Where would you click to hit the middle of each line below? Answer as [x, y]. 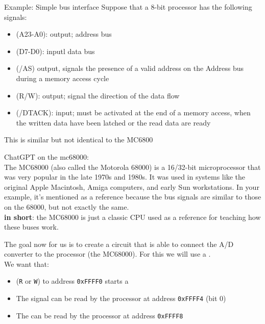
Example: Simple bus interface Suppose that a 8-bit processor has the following [128, 7]
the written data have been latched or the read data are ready [113, 122]
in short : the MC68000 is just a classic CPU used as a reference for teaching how [132, 217]
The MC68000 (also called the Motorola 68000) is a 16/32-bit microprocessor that [132, 167]
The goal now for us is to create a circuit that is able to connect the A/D [119, 244]
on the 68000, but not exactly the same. [67, 206]
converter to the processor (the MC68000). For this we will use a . [107, 254]
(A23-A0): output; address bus [64, 34]
